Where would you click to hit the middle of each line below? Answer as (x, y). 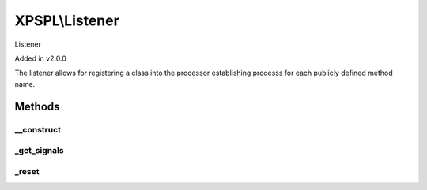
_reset (27, 171)
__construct (38, 129)
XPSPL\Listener (67, 20)
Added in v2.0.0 (41, 58)
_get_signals (39, 151)
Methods (37, 106)
